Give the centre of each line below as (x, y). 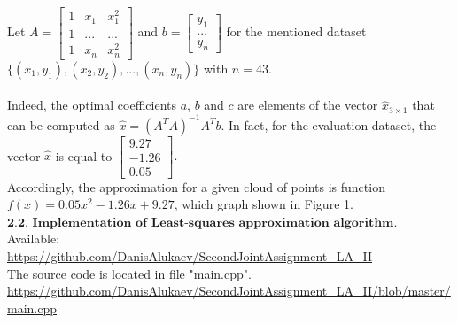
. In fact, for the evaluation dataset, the (329, 124)
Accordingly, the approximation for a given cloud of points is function (196, 186)
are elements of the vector (308, 105)
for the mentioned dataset (296, 31)
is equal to (84, 155)
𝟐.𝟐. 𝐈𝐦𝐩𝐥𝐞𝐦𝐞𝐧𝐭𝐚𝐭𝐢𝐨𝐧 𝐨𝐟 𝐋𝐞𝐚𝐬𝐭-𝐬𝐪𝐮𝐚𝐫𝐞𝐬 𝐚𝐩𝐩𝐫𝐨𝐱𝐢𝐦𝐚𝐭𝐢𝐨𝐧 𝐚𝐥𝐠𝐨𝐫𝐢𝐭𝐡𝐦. (202, 223)
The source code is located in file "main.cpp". (129, 273)
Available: (34, 238)
